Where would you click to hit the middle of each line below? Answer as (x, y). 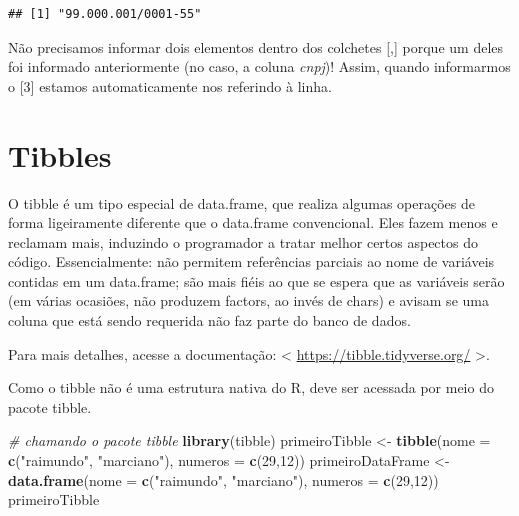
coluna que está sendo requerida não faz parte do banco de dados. (209, 320)
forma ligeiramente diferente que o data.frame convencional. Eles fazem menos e (253, 222)
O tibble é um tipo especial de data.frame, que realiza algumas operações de (241, 202)
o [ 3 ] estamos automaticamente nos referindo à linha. (170, 85)
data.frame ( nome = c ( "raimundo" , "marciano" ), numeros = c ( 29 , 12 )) (223, 479)
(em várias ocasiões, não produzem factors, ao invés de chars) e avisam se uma (248, 300)
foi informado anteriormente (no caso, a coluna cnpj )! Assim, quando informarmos (259, 66)
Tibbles (60, 154)
